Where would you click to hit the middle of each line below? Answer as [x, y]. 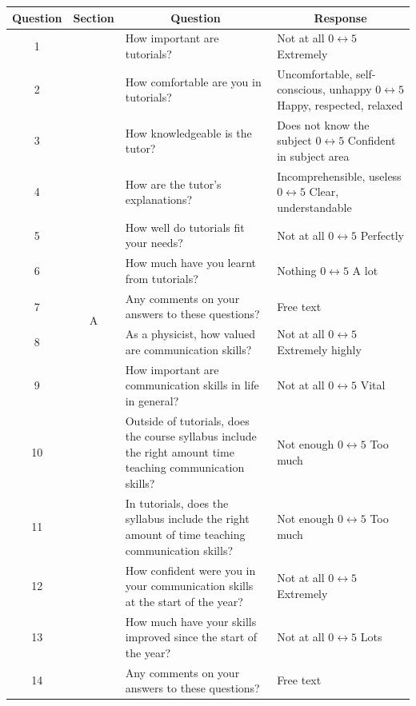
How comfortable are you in [193, 81]
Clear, [324, 191]
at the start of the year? [184, 601]
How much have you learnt [191, 263]
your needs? [154, 243]
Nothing [297, 271]
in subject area [313, 156]
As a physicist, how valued [190, 334]
